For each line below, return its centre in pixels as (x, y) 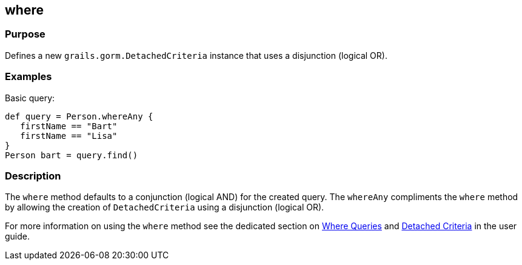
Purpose (25, 34)
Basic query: (30, 98)
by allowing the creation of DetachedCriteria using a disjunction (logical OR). (165, 207)
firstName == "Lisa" (69, 136)
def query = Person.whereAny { (79, 116)
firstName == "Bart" (69, 126)
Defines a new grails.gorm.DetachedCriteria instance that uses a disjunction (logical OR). (196, 55)
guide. (18, 236)
